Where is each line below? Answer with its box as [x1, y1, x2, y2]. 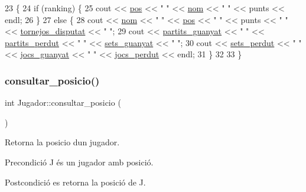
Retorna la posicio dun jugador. [5, 136, 120, 148]
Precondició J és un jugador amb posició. [5, 155, 154, 168]
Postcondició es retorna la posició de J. [5, 175, 146, 188]
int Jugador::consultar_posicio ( [5, 96, 121, 109]
